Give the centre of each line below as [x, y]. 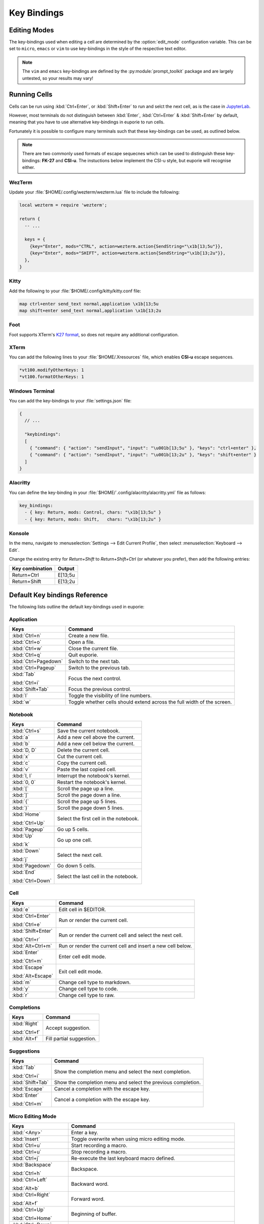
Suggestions [24, 1051]
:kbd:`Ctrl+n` [27, 636]
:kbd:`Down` [26, 850]
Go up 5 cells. [73, 829]
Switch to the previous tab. [99, 668]
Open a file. [82, 642]
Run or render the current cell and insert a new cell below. [125, 946]
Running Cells [31, 95]
